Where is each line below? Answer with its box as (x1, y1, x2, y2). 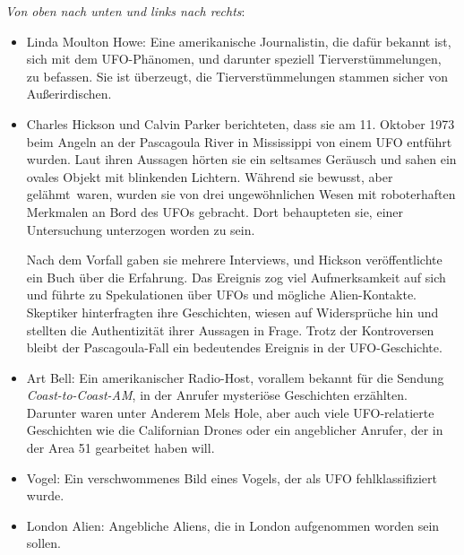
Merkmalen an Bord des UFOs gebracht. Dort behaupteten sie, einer (26, 202, 404, 221)
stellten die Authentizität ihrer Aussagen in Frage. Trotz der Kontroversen (26, 320, 434, 339)
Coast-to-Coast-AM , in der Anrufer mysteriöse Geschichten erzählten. (26, 386, 408, 404)
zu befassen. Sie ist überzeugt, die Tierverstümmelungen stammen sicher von (26, 66, 449, 85)
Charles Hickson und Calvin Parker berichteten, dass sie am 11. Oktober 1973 (26, 114, 455, 133)
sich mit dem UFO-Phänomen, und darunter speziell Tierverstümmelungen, (26, 49, 442, 68)
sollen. (26, 533, 61, 552)
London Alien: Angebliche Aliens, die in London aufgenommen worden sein (26, 516, 440, 534)
